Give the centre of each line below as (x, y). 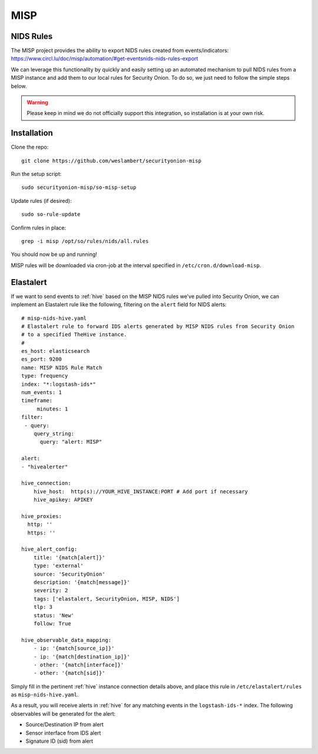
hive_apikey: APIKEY (63, 500)
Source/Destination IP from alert (65, 725)
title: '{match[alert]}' (69, 557)
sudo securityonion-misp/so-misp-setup (79, 188)
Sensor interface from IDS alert (63, 733)
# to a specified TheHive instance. (74, 335)
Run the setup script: (36, 174)
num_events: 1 (42, 393)
